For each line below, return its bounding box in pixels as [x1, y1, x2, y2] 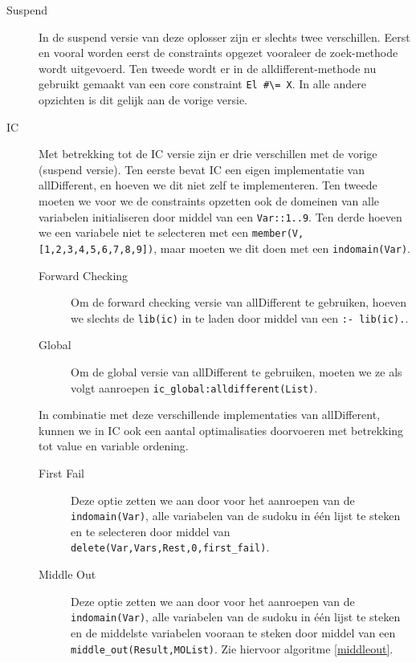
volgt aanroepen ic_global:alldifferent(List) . [71, 379, 318, 396]
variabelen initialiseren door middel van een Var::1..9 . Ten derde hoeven [39, 208, 402, 225]
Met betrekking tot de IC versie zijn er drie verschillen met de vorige [39, 145, 377, 162]
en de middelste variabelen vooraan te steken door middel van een [71, 624, 396, 641]
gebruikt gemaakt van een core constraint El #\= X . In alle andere [39, 75, 366, 92]
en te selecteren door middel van [71, 523, 230, 539]
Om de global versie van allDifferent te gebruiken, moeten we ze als [71, 364, 402, 380]
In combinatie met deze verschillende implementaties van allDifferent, [39, 406, 381, 423]
